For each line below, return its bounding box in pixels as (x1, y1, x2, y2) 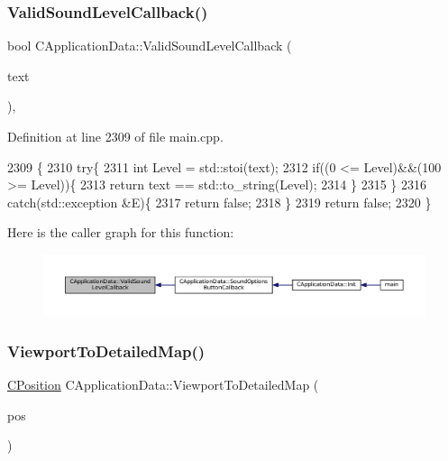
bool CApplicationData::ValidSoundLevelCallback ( (7, 36, 292, 55)
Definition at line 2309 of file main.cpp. (7, 127, 224, 145)
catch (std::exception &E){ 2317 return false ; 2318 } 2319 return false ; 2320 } (7, 192, 432, 211)
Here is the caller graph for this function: (7, 223, 234, 242)
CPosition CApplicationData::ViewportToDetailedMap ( (7, 375, 319, 394)
